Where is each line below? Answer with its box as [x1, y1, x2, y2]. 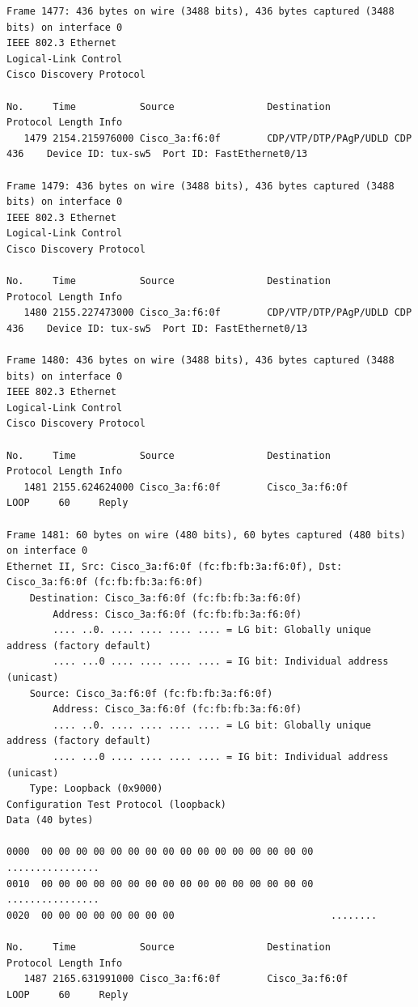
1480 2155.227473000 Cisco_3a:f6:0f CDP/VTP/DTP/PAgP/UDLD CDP [23, 307, 412, 319]
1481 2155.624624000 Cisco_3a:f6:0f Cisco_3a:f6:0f [23, 481, 348, 493]
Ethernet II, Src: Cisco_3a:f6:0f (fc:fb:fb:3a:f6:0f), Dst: [6, 560, 343, 572]
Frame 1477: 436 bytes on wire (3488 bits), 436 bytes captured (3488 [6, 6, 395, 17]
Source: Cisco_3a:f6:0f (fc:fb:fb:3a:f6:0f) [29, 687, 273, 699]
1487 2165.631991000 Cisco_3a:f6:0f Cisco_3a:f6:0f [23, 973, 348, 985]
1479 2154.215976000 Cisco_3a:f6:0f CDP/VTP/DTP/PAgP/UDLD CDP [23, 132, 412, 144]
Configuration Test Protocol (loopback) [6, 798, 227, 810]
